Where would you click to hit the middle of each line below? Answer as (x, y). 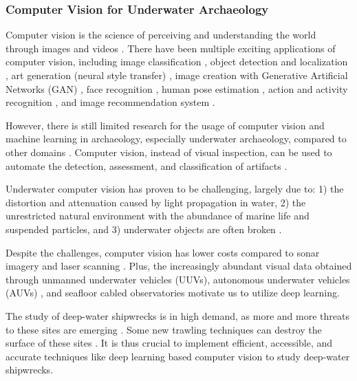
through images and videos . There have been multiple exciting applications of (171, 48)
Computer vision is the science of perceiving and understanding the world (161, 35)
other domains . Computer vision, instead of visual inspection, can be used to (169, 152)
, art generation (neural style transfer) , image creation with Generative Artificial (177, 75)
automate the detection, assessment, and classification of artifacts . (147, 165)
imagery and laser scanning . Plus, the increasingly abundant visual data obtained (179, 266)
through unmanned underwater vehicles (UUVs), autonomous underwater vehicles (178, 279)
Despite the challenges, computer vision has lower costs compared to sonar (163, 252)
